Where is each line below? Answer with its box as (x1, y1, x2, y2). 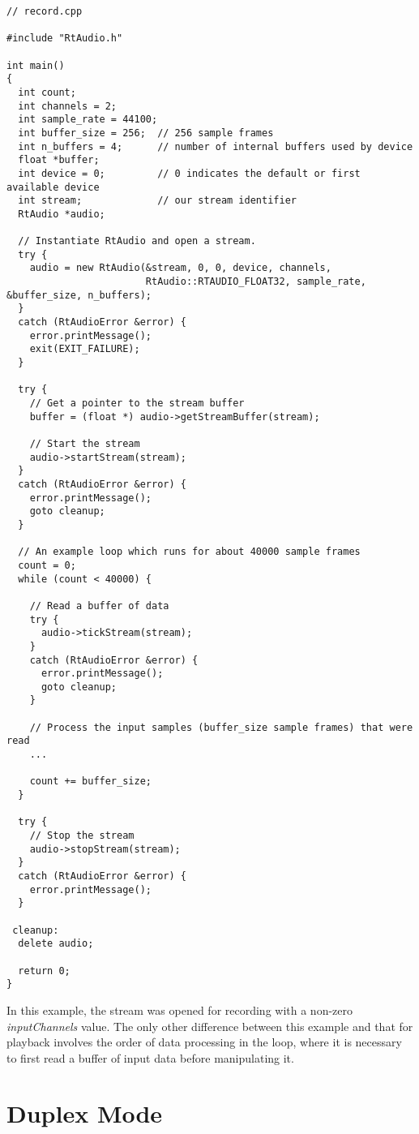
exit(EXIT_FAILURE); (29, 343, 140, 355)
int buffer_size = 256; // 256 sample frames (18, 127, 274, 139)
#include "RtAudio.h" (6, 32, 123, 45)
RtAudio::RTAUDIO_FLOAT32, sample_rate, (145, 276, 366, 288)
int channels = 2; (18, 100, 118, 112)
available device (6, 181, 100, 193)
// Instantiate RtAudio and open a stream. (18, 235, 256, 247)
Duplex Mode (6, 1097, 163, 1130)
